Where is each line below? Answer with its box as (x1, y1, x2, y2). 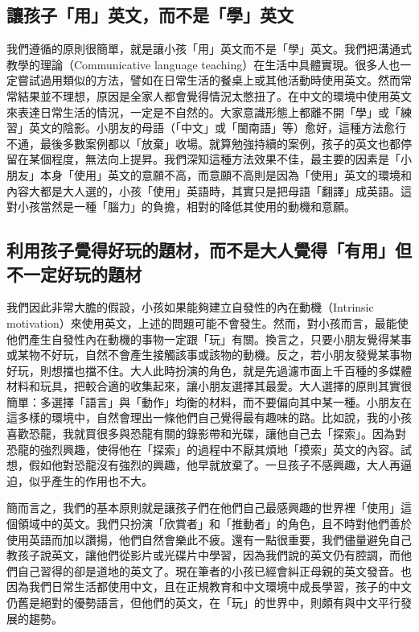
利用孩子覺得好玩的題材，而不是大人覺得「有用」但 (6, 238, 412, 262)
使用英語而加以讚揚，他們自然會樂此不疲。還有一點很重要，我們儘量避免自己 (6, 531, 412, 547)
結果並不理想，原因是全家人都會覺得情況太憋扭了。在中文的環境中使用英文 (17, 87, 412, 104)
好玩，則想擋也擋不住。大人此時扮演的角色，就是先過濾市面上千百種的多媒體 (6, 361, 412, 378)
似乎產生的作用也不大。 (28, 472, 153, 489)
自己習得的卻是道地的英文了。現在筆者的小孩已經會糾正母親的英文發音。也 (17, 562, 412, 579)
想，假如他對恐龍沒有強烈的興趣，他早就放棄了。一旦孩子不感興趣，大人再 (6, 456, 401, 473)
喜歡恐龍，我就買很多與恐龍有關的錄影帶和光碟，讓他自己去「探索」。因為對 (6, 425, 406, 442)
